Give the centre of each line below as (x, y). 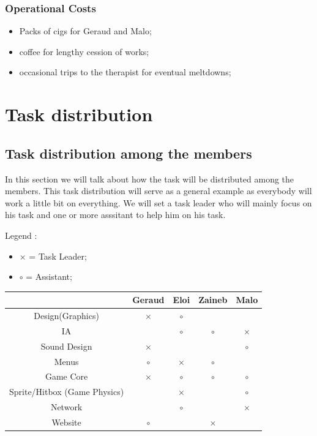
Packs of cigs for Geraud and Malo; (85, 31)
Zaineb (213, 300)
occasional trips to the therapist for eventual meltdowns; (125, 72)
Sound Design (66, 346)
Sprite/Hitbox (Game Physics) (67, 392)
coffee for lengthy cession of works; (84, 51)
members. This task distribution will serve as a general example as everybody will (158, 191)
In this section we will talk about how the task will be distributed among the (150, 179)
